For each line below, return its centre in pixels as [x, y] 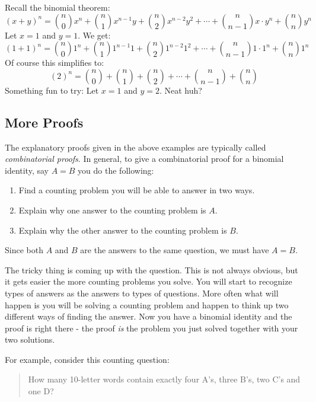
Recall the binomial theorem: [58, 7]
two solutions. [30, 339]
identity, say [27, 170]
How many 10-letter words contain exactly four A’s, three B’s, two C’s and [164, 379]
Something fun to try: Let [52, 90]
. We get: [94, 35]
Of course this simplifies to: [55, 63]
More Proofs [44, 122]
